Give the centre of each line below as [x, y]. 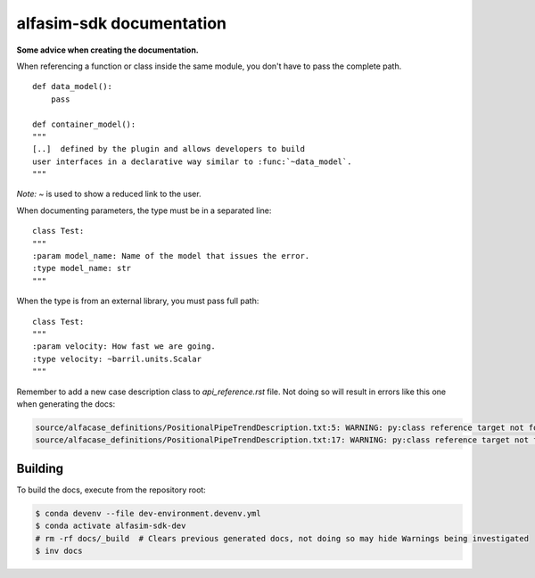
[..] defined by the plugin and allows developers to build [169, 149]
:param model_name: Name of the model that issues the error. [171, 256]
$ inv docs [59, 550]
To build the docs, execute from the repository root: [111, 490]
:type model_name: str [82, 268]
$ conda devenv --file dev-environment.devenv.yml [148, 513]
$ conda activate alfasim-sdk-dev [111, 526]
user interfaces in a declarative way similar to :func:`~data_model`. [192, 161]
